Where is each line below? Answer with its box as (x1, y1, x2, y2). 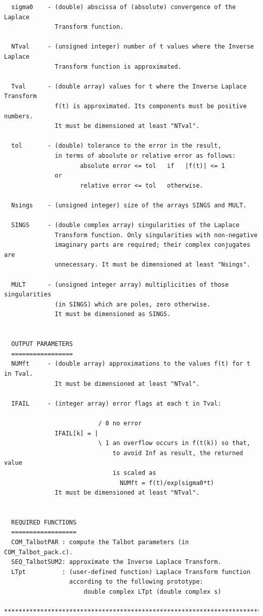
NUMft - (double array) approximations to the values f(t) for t (11, 360, 250, 368)
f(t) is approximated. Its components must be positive (55, 102, 247, 110)
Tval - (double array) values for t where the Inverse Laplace (11, 82, 247, 90)
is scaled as (112, 469, 156, 476)
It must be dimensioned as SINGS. (55, 311, 171, 318)
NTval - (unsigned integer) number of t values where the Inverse (11, 43, 254, 51)
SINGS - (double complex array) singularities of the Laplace (11, 222, 240, 229)
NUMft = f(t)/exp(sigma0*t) (120, 479, 214, 487)
